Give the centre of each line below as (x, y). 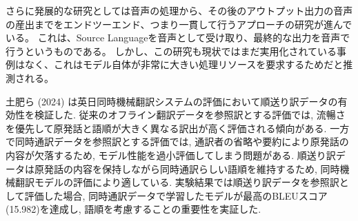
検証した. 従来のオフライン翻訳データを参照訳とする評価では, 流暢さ (190, 115)
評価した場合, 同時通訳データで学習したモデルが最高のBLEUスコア (176, 195)
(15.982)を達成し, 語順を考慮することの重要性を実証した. (133, 209)
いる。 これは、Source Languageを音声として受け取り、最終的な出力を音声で (178, 38)
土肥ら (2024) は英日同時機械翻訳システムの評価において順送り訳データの (172, 101)
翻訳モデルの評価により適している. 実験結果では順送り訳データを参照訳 (177, 182)
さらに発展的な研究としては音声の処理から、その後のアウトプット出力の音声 (179, 10)
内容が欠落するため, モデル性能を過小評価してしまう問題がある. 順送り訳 (171, 155)
